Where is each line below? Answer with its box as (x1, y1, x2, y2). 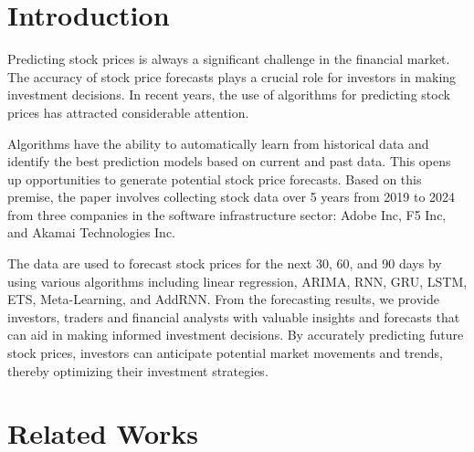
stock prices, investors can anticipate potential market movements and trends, (7, 343, 443, 363)
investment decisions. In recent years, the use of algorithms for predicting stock (7, 85, 450, 104)
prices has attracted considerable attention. (7, 102, 249, 121)
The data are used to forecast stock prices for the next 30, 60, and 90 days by (7, 254, 442, 273)
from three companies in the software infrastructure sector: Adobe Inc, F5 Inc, (7, 205, 447, 224)
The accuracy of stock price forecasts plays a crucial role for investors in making (7, 67, 457, 86)
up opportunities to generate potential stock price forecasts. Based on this (7, 169, 422, 188)
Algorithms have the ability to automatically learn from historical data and (7, 133, 429, 152)
